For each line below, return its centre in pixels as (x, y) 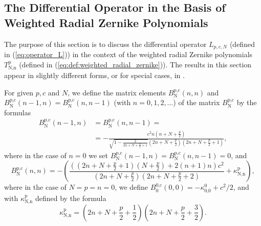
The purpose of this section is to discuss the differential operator (105, 44)
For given (19, 92)
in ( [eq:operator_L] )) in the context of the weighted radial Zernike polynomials (128, 54)
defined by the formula (71, 198)
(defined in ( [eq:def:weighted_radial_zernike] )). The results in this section (135, 64)
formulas (18, 112)
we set (98, 155)
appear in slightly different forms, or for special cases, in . (94, 75)
